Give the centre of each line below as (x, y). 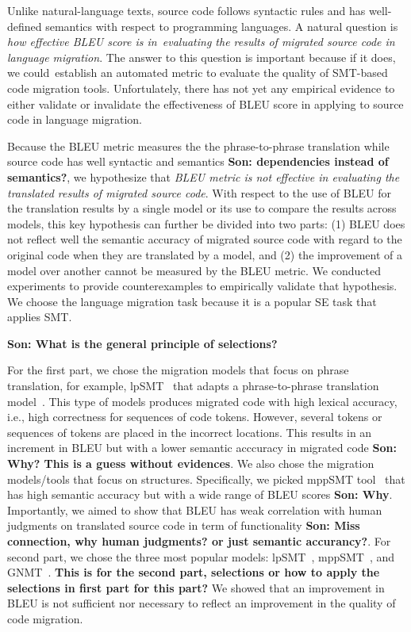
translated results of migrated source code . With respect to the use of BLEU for (199, 192)
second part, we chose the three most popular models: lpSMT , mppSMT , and (201, 556)
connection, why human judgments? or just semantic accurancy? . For (199, 541)
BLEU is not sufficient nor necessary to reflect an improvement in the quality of (202, 603)
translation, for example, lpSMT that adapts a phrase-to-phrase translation (193, 386)
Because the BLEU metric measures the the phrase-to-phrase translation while (198, 146)
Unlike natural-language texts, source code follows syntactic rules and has (186, 10)
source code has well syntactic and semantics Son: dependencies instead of (198, 161)
